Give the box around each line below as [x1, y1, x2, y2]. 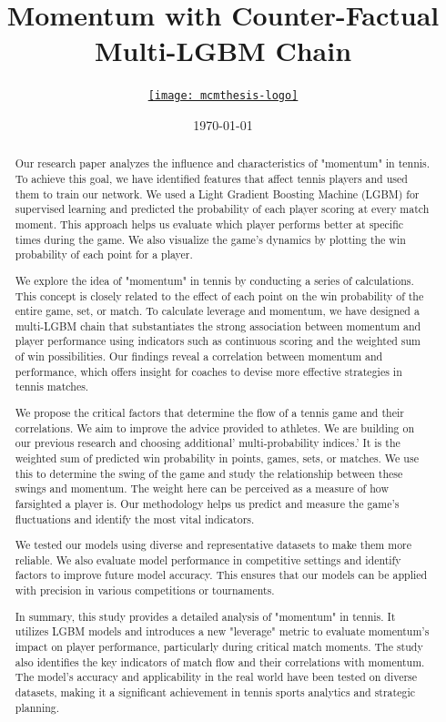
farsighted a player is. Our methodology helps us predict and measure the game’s [15, 495, 400, 511]
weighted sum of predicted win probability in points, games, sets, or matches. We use [15, 450, 419, 465]
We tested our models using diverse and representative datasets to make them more [15, 537, 412, 553]
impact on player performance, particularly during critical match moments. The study [15, 638, 423, 654]
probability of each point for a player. [15, 247, 193, 262]
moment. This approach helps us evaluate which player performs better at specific [15, 216, 404, 231]
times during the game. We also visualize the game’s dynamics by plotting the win [15, 231, 406, 247]
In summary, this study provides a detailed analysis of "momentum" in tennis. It [15, 608, 396, 624]
